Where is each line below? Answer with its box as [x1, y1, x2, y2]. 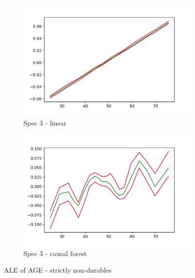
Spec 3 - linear [23, 117, 67, 128]
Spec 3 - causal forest [23, 248, 87, 258]
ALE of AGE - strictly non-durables [4, 264, 112, 275]
